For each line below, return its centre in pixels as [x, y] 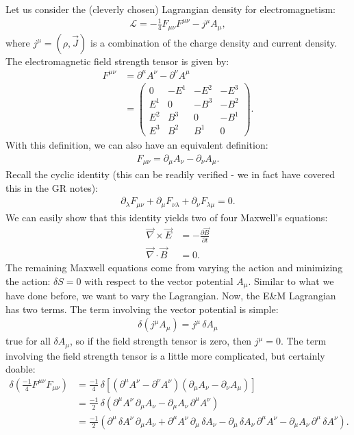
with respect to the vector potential [159, 281]
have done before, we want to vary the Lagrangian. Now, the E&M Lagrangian [171, 295]
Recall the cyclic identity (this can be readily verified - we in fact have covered [170, 174]
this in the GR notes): [52, 187]
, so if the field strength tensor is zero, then [161, 341]
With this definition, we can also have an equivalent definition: [137, 144]
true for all [28, 341]
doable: [21, 369]
